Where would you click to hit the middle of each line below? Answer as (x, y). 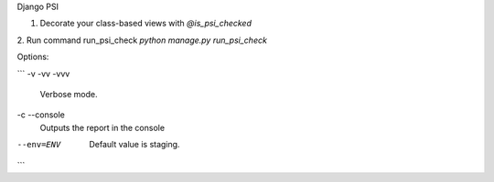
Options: (33, 57)
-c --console (41, 115)
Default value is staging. (134, 145)
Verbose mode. (69, 94)
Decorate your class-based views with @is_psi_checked (145, 24)
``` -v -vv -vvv (43, 74)
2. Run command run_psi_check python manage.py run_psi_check (142, 40)
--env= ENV (39, 145)
